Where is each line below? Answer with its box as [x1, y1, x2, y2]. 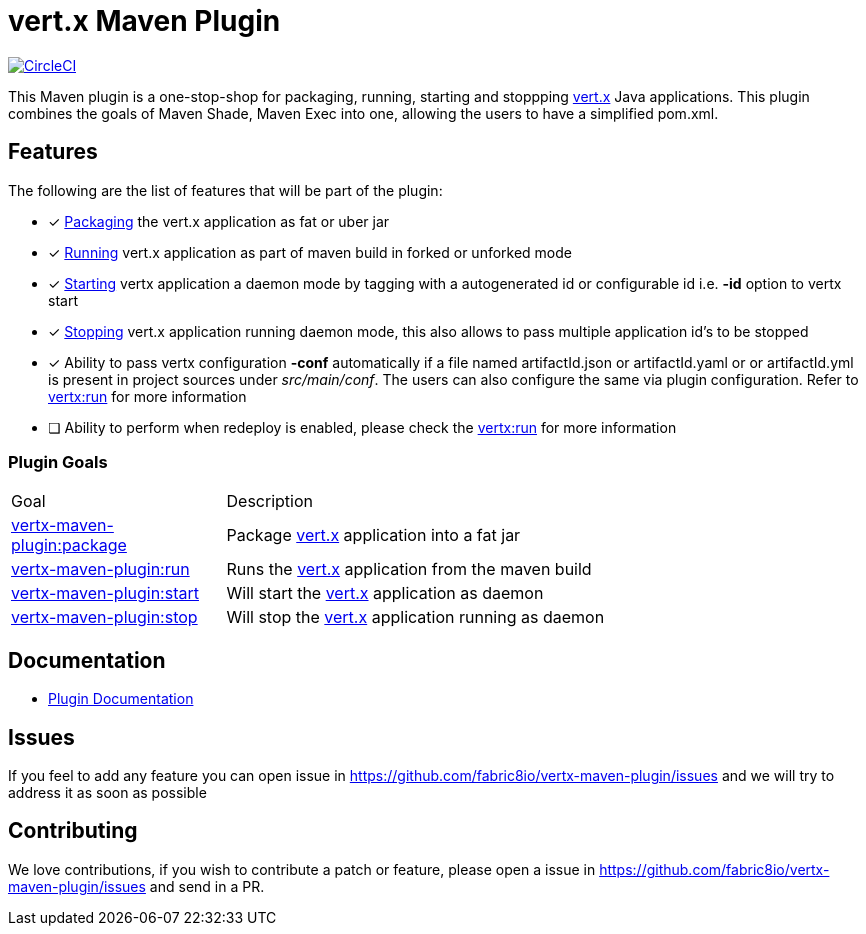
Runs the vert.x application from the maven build [226, 559, 592, 580]
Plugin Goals [8, 451, 108, 472]
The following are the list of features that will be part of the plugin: [8, 181, 443, 199]
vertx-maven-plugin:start [11, 583, 199, 604]
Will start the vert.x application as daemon [226, 583, 544, 604]
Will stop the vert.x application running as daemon [226, 607, 605, 628]
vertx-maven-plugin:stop [11, 607, 198, 628]
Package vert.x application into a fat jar [226, 525, 521, 546]
